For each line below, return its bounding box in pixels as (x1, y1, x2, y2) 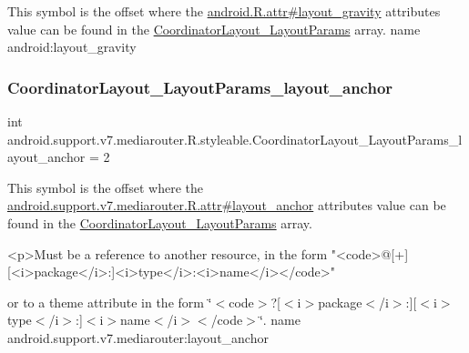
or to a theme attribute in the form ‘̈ (7, 292, 212, 311)
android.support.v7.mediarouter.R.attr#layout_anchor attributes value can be (7, 196, 446, 215)
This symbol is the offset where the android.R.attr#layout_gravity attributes (7, 2, 441, 20)
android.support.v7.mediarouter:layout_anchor (7, 328, 269, 347)
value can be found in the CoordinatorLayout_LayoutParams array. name (7, 19, 421, 38)
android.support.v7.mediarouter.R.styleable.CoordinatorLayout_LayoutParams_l (7, 129, 463, 148)
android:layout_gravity (7, 37, 137, 56)
